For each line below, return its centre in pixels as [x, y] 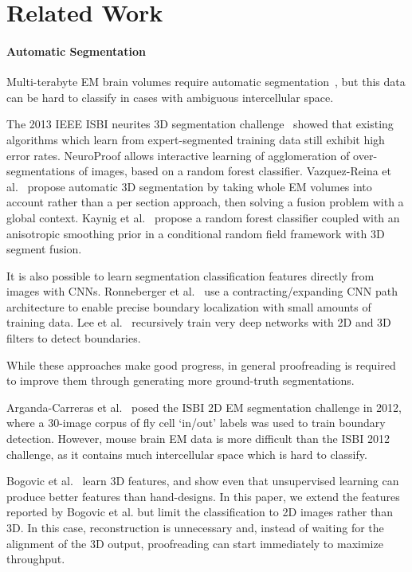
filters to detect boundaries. [74, 338]
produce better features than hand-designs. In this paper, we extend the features [203, 496]
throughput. [36, 559]
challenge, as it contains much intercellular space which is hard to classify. [187, 454]
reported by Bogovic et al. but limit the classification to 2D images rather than [200, 512]
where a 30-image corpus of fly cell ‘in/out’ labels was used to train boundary [196, 423]
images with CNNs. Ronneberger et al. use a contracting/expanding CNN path [202, 291]
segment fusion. [44, 249]
